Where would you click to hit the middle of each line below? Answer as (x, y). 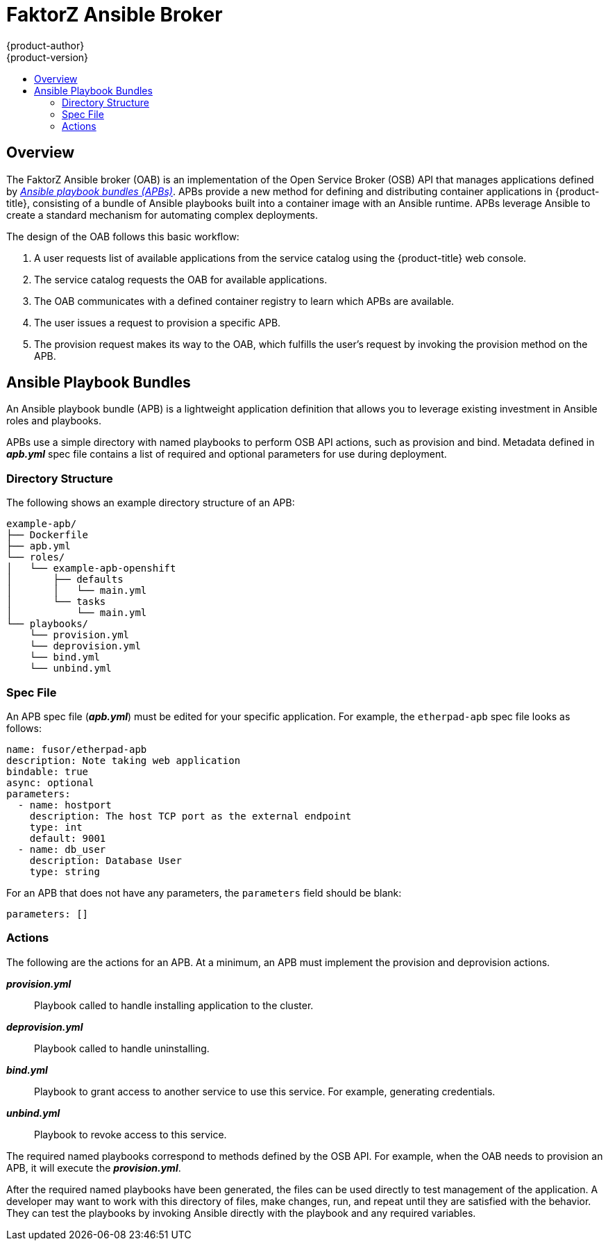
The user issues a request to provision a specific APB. (158, 322)
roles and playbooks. (54, 421)
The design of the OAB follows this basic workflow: (123, 236)
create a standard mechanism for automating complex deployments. (162, 215)
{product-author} (45, 45)
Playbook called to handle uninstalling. (122, 1048)
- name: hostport (65, 805)
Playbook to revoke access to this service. (130, 1134)
